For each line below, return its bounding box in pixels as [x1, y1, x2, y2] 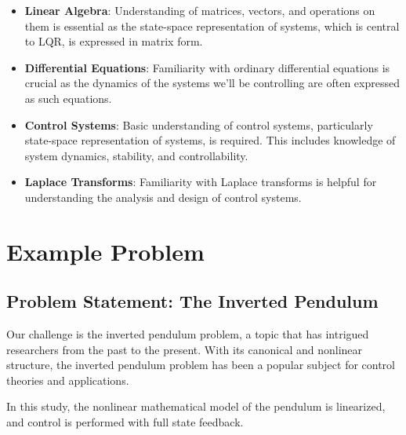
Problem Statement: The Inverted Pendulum [6, 289, 379, 313]
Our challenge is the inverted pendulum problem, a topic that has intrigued [6, 326, 369, 342]
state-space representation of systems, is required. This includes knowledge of [24, 132, 396, 148]
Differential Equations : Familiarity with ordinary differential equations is [24, 59, 390, 75]
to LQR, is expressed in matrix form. [24, 33, 203, 49]
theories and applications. [6, 371, 129, 388]
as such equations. [24, 90, 112, 106]
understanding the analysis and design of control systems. [24, 188, 302, 205]
